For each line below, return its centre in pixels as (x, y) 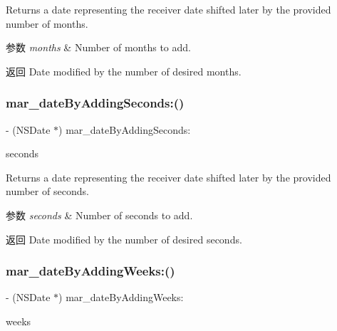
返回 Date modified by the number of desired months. (124, 71)
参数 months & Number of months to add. (98, 47)
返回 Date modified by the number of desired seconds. (124, 239)
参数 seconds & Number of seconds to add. (99, 215)
